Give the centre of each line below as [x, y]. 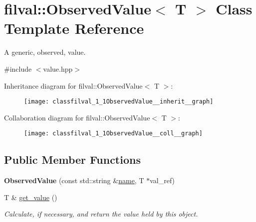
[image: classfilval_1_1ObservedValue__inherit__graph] [119, 102]
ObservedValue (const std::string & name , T [74, 180]
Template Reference [74, 28]
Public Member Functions [72, 160]
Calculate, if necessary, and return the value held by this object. [101, 214]
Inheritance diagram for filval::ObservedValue [73, 85]
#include [18, 68]
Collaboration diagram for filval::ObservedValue [77, 117]
